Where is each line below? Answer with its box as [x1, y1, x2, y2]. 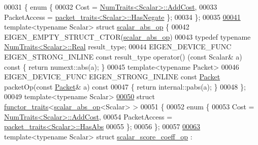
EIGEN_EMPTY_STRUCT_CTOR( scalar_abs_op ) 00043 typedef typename [4, 31, 251, 42]
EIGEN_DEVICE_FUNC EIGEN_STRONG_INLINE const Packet [4, 71, 220, 82]
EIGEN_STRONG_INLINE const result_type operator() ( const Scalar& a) [4, 51, 242, 62]
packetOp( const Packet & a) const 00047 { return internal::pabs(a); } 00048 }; [4, 81, 246, 92]
